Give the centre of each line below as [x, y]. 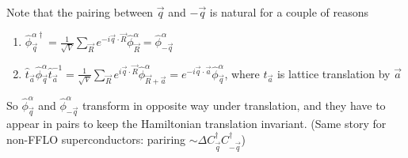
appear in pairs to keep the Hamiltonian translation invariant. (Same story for [196, 123]
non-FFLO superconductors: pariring [96, 139]
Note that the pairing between [80, 12]
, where [242, 73]
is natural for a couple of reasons [289, 12]
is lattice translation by [334, 73]
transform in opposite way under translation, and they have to [234, 105]
